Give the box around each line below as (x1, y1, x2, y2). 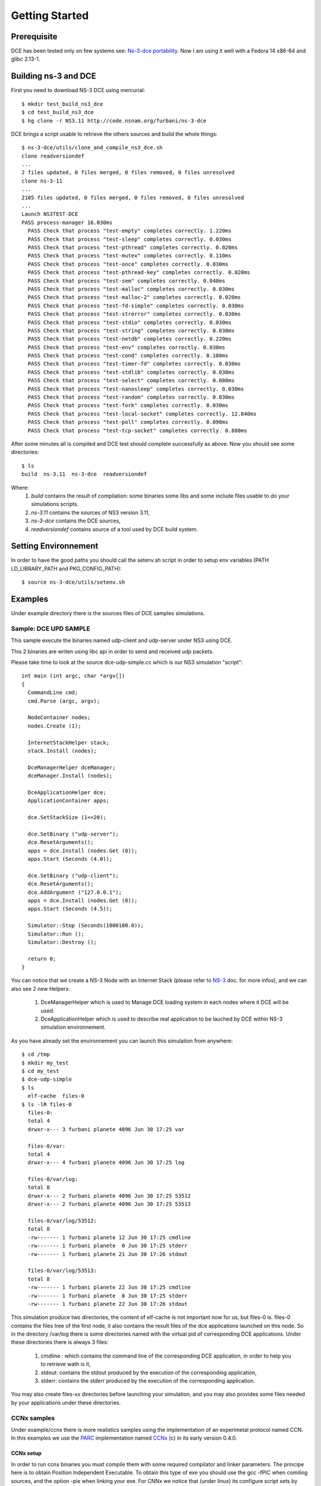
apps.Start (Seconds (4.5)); (27, 905, 113, 912)
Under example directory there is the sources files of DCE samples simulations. (11, 610, 205, 617)
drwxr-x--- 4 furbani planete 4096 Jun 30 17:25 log (27, 1159, 185, 1166)
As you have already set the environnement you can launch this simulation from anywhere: (11, 1037, 233, 1044)
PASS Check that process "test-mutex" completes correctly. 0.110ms (27, 253, 232, 259)
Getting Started (11, 9, 89, 22)
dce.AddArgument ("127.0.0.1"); (27, 889, 122, 896)
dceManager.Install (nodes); (27, 773, 113, 779)
